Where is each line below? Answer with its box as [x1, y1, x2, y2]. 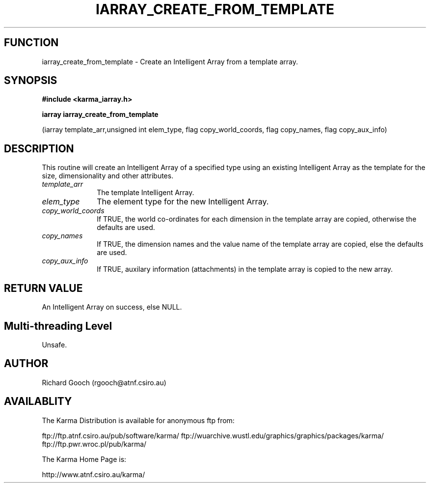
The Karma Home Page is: [42, 455, 127, 463]
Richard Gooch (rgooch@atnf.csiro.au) [42, 378, 166, 387]
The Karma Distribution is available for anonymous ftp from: [42, 416, 235, 425]
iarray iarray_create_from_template [42, 110, 159, 119]
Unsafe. [42, 340, 67, 349]
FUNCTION [4, 36, 59, 49]
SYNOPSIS [4, 74, 57, 87]
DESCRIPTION [4, 142, 74, 155]
